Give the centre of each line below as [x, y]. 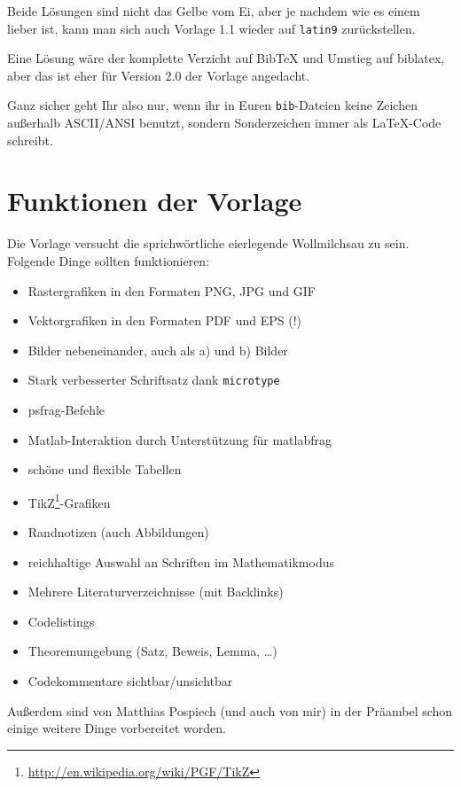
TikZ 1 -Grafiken [69, 501]
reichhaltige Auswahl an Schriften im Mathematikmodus [181, 561]
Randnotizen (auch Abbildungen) [118, 532]
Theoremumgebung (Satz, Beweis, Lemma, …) [152, 651]
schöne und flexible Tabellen [105, 469]
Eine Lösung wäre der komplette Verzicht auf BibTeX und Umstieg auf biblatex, [226, 58]
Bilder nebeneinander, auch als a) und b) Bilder [158, 350]
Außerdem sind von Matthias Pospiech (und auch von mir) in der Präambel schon [230, 710]
